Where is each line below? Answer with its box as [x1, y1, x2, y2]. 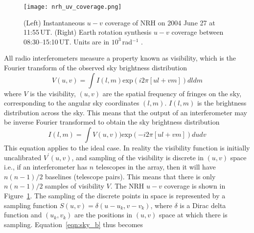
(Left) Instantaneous [23, 17, 85, 27]
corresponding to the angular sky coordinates [4, 98, 139, 108]
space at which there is [159, 210, 228, 220]
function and [4, 210, 42, 220]
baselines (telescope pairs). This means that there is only [45, 171, 216, 181]
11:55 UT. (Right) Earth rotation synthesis [23, 27, 152, 37]
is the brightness [197, 98, 247, 108]
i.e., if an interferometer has [4, 162, 88, 172]
